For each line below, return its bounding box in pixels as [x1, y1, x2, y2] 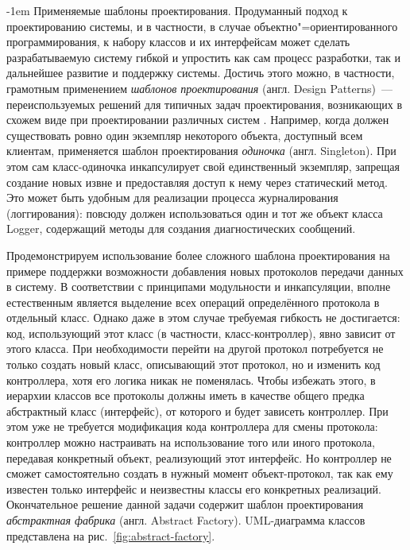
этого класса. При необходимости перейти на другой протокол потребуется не [6, 340, 384, 357]
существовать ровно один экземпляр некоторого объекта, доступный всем [6, 126, 363, 143]
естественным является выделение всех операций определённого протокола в [6, 293, 380, 310]
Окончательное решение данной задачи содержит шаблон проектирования [6, 496, 364, 513]
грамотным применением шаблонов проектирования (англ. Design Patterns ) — [6, 79, 393, 96]
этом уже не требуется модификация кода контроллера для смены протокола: [6, 418, 378, 435]
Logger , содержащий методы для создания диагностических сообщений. [6, 220, 356, 237]
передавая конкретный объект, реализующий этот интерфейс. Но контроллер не [6, 449, 392, 466]
